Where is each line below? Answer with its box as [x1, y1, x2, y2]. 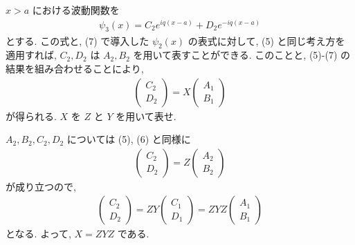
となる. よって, [6, 226, 71, 241]
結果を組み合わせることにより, [6, 61, 144, 75]
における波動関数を [32, 3, 120, 17]
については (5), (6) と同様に [66, 132, 191, 146]
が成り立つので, [6, 179, 76, 193]
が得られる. [6, 108, 57, 123]
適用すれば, [6, 48, 57, 62]
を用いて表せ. [116, 108, 176, 123]
